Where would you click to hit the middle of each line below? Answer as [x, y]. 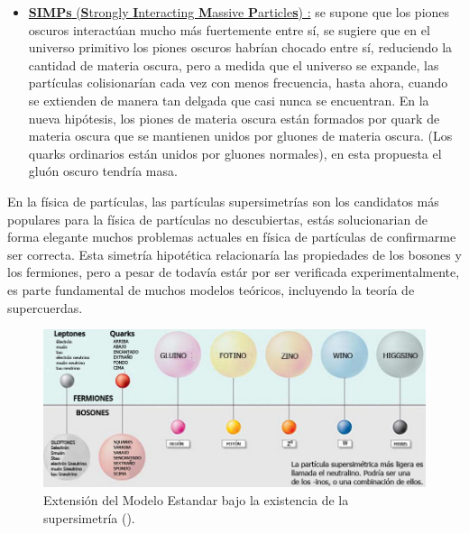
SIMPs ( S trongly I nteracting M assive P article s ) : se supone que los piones [239, 12]
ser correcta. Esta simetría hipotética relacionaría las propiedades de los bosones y [234, 254]
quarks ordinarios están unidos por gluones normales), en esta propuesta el [235, 153]
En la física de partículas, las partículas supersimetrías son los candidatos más [223, 201]
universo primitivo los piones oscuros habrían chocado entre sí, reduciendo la [240, 47]
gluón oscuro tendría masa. [103, 171]
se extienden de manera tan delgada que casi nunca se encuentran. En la [229, 100]
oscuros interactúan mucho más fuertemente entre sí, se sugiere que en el [229, 29]
